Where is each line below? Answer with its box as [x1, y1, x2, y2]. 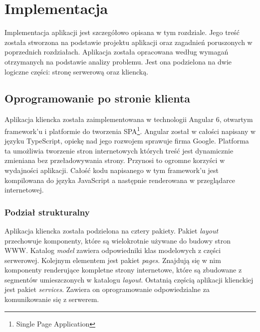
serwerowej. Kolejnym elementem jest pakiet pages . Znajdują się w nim [4, 254, 221, 265]
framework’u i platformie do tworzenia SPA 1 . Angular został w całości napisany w [4, 124, 256, 136]
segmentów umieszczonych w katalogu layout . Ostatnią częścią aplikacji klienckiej [4, 274, 254, 284]
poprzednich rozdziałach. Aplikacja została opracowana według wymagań [4, 46, 229, 57]
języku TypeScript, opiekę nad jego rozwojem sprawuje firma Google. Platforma [4, 135, 249, 146]
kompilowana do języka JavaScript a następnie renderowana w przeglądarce [4, 174, 236, 185]
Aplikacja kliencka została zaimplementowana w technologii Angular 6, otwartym [4, 114, 253, 124]
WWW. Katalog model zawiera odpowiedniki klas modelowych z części [4, 245, 221, 255]
